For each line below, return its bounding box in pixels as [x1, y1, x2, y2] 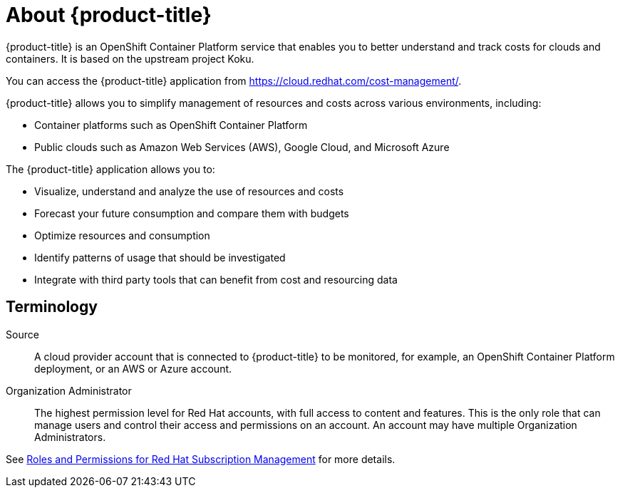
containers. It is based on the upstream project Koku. [6, 52, 254, 65]
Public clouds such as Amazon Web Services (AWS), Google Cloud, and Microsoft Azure [34, 140, 450, 153]
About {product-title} [6, 3, 212, 27]
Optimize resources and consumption [34, 229, 210, 242]
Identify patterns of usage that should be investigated [34, 251, 286, 264]
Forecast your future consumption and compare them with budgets [34, 207, 349, 219]
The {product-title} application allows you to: [6, 162, 215, 175]
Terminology [6, 298, 98, 316]
